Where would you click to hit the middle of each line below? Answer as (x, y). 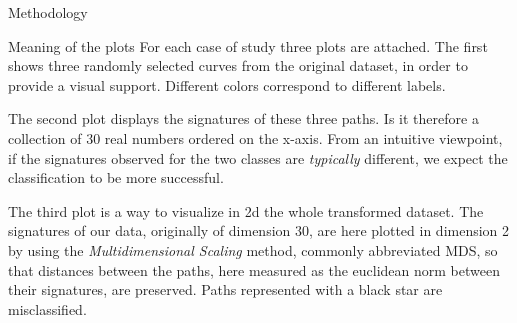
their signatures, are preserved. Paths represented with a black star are (225, 289)
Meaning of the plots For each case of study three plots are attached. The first (248, 45)
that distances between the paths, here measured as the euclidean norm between (254, 269)
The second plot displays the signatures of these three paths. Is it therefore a (243, 118)
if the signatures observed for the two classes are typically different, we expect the (258, 157)
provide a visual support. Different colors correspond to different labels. (227, 84)
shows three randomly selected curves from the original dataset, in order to (238, 65)
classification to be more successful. (116, 177)
